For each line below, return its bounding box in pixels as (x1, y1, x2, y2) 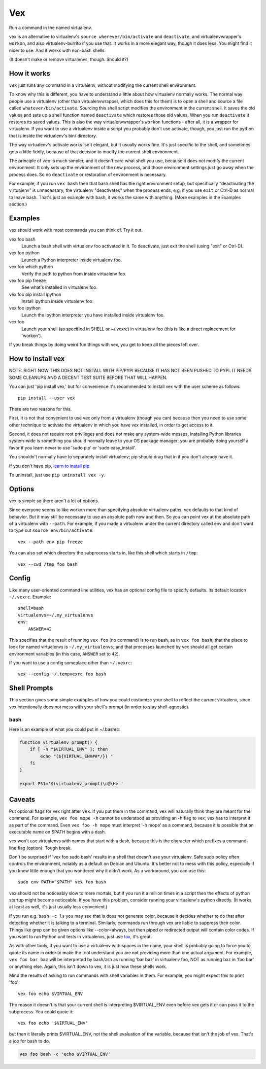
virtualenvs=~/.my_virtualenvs (18, 612, 94, 618)
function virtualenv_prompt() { (19, 739, 98, 745)
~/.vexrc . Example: (9, 594, 51, 600)
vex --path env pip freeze (18, 539, 83, 545)
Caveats (9, 795, 35, 803)
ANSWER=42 (28, 626, 52, 632)
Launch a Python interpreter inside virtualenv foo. (21, 257, 122, 263)
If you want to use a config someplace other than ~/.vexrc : (9, 660, 133, 666)
